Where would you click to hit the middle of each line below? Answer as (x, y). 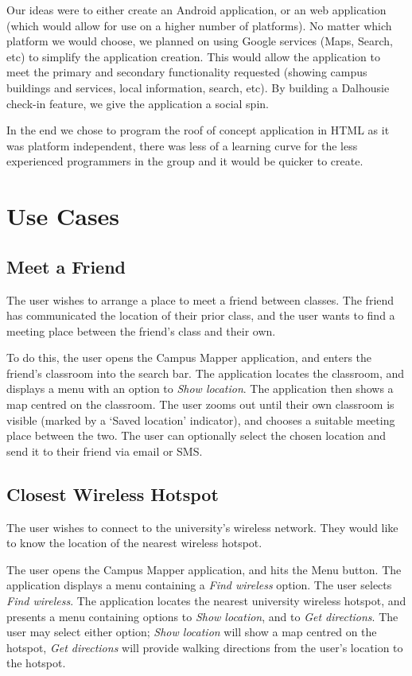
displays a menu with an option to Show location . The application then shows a (200, 389)
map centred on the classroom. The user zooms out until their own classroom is (200, 404)
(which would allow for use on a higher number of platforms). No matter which (199, 25)
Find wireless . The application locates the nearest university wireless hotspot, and (206, 601)
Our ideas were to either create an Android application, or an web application (196, 10)
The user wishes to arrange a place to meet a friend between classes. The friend (200, 299)
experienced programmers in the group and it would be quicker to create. (185, 161)
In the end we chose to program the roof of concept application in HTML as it (198, 130)
